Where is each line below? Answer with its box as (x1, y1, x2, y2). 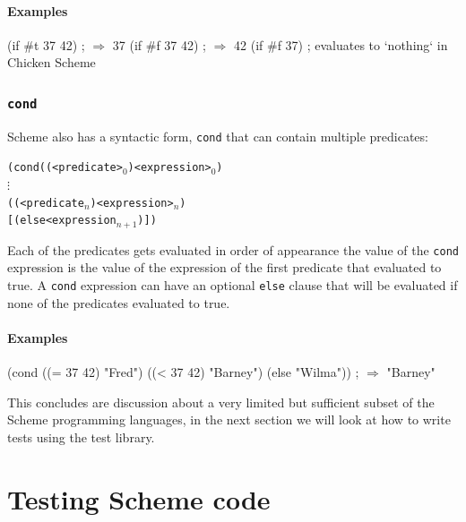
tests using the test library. (7, 427, 155, 446)
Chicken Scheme (7, 53, 96, 72)
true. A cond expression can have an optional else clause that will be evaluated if (7, 276, 458, 295)
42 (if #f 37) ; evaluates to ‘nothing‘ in (234, 35, 448, 54)
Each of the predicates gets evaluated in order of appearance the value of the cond (7, 240, 459, 259)
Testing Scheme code (7, 480, 271, 517)
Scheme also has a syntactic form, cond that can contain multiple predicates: (7, 126, 428, 145)
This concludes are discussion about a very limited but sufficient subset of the (7, 392, 435, 411)
